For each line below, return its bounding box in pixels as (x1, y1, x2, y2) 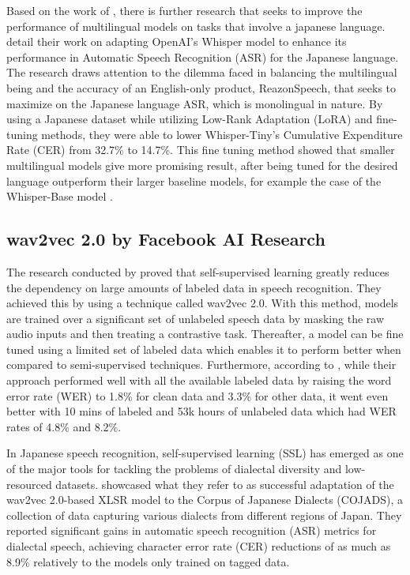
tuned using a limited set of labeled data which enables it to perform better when (6, 340, 401, 357)
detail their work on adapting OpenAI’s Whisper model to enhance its (6, 33, 347, 50)
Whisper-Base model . (6, 188, 113, 205)
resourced (6, 475, 52, 492)
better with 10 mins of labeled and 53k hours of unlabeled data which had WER (6, 403, 397, 419)
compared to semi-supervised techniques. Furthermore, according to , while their (6, 356, 397, 373)
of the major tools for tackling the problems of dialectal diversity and (6, 460, 342, 477)
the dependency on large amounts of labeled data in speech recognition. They (6, 279, 382, 295)
